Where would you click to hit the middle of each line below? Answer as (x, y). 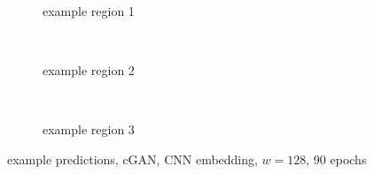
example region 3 (89, 129)
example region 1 (89, 11)
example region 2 (89, 70)
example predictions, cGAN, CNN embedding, (132, 159)
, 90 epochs (336, 159)
